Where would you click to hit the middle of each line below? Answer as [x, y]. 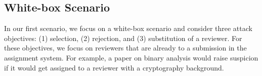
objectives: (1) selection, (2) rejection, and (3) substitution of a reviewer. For [123, 38]
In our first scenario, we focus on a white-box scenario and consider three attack [128, 28]
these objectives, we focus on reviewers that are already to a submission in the [125, 48]
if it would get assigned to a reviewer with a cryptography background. [114, 67]
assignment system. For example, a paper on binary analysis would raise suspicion [131, 57]
